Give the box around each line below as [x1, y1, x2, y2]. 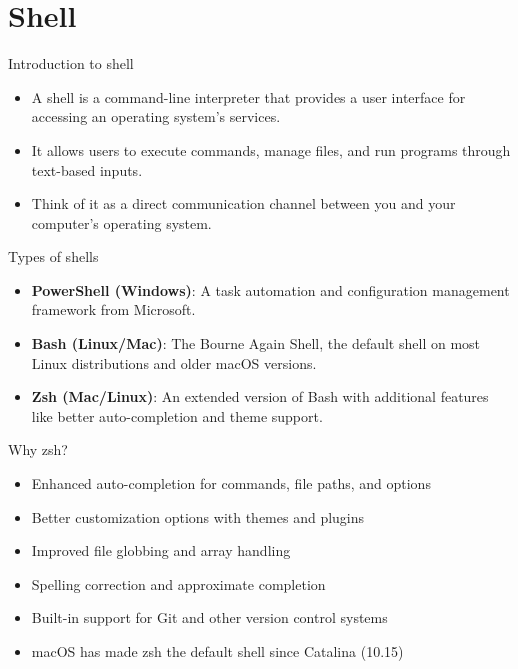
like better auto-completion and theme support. [31, 405, 323, 426]
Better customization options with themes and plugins [31, 506, 365, 527]
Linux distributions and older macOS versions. [31, 352, 317, 373]
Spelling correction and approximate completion [31, 573, 326, 594]
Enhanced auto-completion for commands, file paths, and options [31, 473, 431, 494]
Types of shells [8, 246, 99, 267]
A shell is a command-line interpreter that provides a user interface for [31, 86, 466, 107]
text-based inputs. [31, 159, 143, 180]
